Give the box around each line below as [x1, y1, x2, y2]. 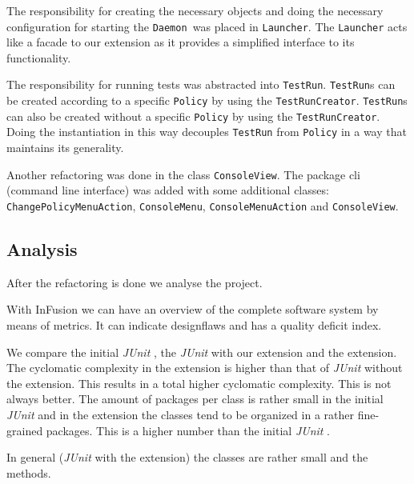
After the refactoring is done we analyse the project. [6, 274, 263, 290]
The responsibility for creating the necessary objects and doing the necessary [6, 2, 384, 18]
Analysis [6, 236, 78, 261]
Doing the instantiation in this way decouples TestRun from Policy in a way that [6, 123, 407, 140]
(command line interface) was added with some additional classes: [6, 182, 329, 198]
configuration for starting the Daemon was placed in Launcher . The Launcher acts [6, 18, 408, 34]
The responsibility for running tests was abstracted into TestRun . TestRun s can [6, 76, 396, 93]
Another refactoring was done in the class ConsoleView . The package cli [6, 166, 360, 182]
